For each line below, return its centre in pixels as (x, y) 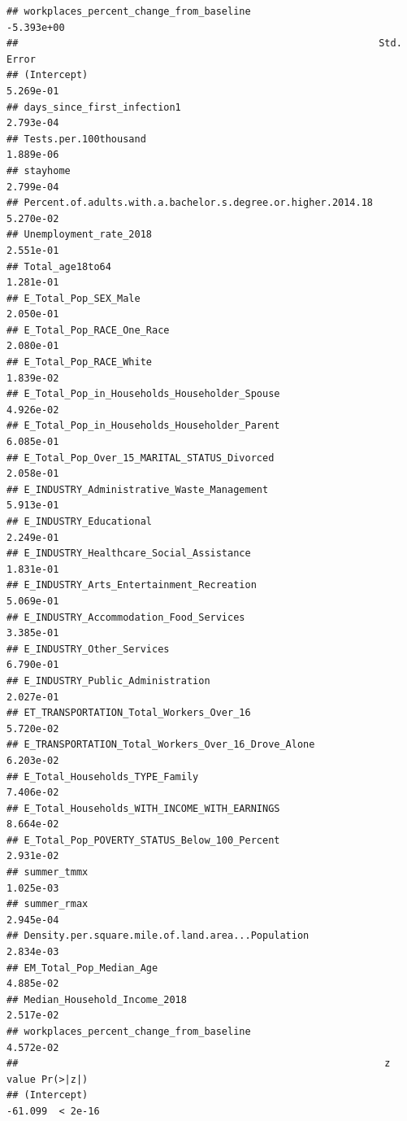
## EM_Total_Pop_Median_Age (82, 968)
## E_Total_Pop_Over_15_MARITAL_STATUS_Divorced (141, 458)
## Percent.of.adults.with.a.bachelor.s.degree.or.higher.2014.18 (190, 203)
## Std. (204, 44)
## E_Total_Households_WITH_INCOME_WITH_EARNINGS (143, 808)
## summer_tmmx (48, 872)
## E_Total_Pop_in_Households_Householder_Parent (143, 426)
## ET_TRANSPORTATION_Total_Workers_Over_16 (129, 713)
